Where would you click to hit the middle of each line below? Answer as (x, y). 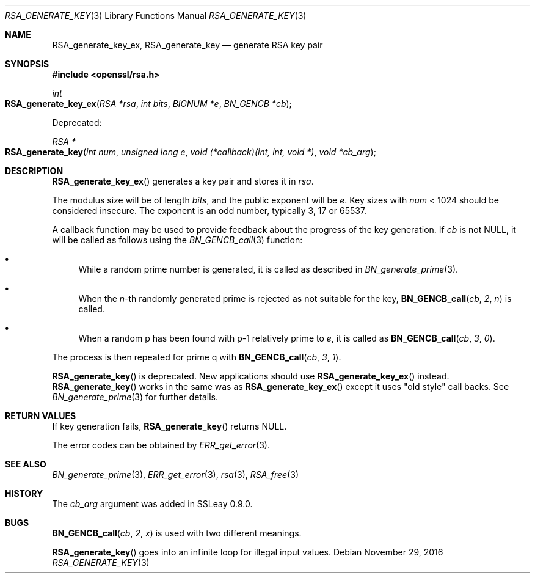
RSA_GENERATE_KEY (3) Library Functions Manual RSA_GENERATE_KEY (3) (156, 16)
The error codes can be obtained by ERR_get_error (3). (161, 445)
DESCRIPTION (34, 171)
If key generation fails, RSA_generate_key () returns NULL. (169, 426)
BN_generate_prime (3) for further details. (135, 397)
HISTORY (24, 493)
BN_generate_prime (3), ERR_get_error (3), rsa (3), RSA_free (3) (176, 474)
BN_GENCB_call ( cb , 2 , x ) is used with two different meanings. (177, 533)
